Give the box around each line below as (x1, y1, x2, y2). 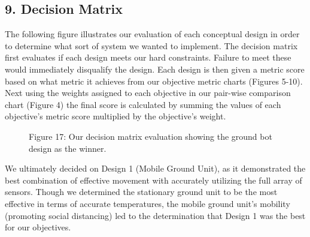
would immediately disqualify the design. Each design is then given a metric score (5, 62, 305, 75)
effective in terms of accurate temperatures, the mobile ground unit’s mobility (5, 197, 290, 209)
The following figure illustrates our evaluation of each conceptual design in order (5, 28, 300, 40)
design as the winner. (29, 142, 107, 154)
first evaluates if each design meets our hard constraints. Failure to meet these (5, 51, 291, 64)
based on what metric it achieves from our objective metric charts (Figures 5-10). (5, 74, 303, 87)
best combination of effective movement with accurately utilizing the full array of (5, 173, 302, 186)
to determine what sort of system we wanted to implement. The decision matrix (5, 39, 298, 52)
